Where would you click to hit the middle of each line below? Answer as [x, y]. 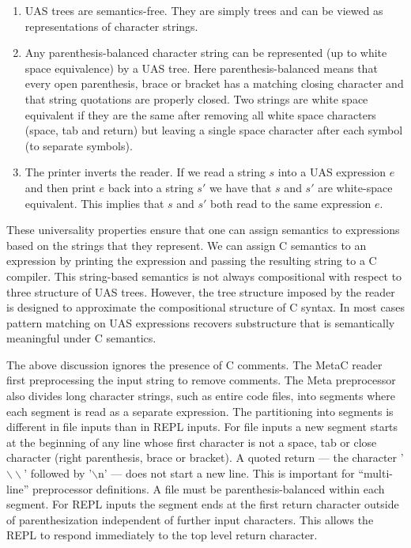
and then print [60, 187]
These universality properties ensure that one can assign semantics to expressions [203, 230]
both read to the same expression [291, 203]
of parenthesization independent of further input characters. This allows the [190, 519]
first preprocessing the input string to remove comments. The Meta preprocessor [201, 380]
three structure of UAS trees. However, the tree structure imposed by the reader [201, 291]
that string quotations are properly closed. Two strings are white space [196, 98]
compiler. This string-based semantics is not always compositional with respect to [204, 276]
